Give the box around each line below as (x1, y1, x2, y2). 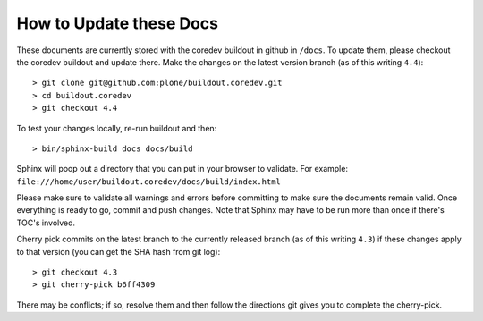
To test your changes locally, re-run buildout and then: (16, 122, 217, 133)
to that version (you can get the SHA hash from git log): (16, 246, 221, 257)
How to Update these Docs (16, 13, 219, 33)
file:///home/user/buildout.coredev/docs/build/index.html (16, 176, 282, 187)
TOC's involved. (16, 217, 76, 228)
